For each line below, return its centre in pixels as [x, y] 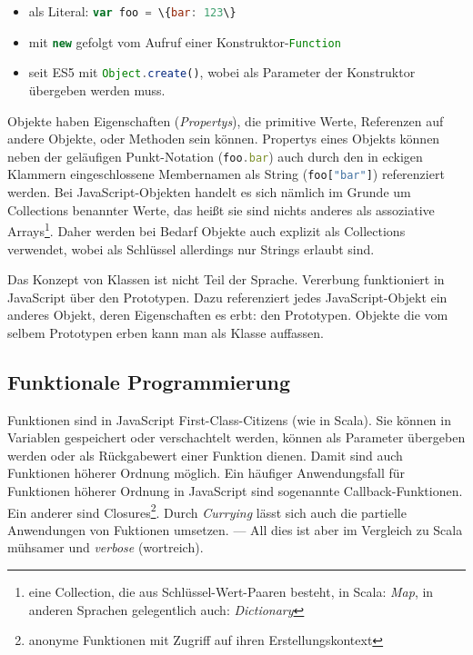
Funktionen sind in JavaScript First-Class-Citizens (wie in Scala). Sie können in [229, 419]
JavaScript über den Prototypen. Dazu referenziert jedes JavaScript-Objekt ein [227, 297]
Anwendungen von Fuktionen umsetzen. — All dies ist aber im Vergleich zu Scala [235, 529]
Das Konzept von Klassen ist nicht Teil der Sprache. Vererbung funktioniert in [226, 279]
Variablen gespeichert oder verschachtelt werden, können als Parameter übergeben [236, 437]
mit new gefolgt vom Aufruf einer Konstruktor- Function [185, 41]
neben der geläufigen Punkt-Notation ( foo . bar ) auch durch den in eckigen [215, 156]
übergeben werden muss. [97, 89]
